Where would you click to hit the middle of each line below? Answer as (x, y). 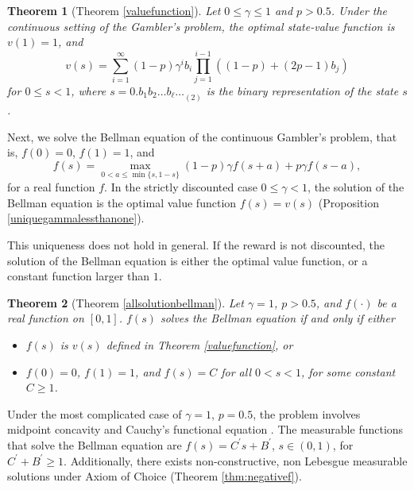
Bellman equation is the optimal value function (122, 202)
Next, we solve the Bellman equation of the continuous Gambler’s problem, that (202, 136)
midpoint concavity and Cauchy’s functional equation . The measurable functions (205, 429)
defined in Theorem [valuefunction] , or (199, 344)
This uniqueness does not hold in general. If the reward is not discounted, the (196, 245)
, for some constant (348, 371)
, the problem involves (307, 413)
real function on (46, 318)
